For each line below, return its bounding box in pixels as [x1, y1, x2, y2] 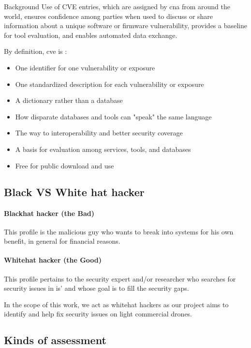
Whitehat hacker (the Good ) [4, 255, 102, 265]
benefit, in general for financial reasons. [4, 236, 120, 246]
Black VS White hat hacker [4, 184, 145, 199]
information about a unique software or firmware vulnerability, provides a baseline [4, 20, 248, 31]
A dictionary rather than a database [15, 95, 123, 105]
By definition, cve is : [4, 46, 67, 56]
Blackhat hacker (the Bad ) [4, 208, 94, 218]
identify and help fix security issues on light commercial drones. [4, 309, 192, 319]
